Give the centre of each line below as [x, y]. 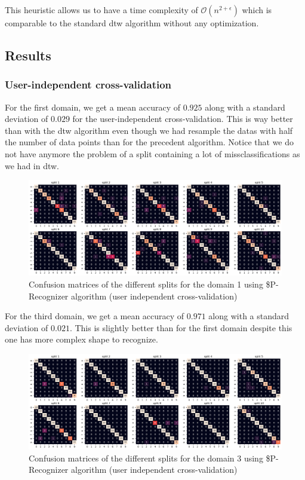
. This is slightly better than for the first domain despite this [181, 327]
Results [28, 55]
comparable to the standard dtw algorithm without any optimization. [132, 23]
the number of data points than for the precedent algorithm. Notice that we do [150, 142]
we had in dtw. [32, 165]
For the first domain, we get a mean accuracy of [93, 107]
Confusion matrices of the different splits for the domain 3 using [146, 458]
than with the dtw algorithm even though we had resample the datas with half [149, 130]
